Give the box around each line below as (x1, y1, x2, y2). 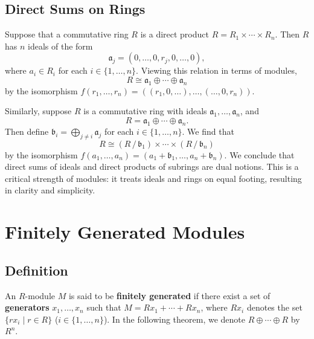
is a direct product (140, 28, 209, 40)
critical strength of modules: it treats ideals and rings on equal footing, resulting (5, 172, 302, 184)
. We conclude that (224, 148, 295, 161)
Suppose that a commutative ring (5, 28, 129, 40)
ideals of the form (28, 39, 93, 52)
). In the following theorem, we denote (103, 312, 246, 325)
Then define (5, 124, 49, 137)
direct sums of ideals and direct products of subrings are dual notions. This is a (5, 160, 299, 173)
